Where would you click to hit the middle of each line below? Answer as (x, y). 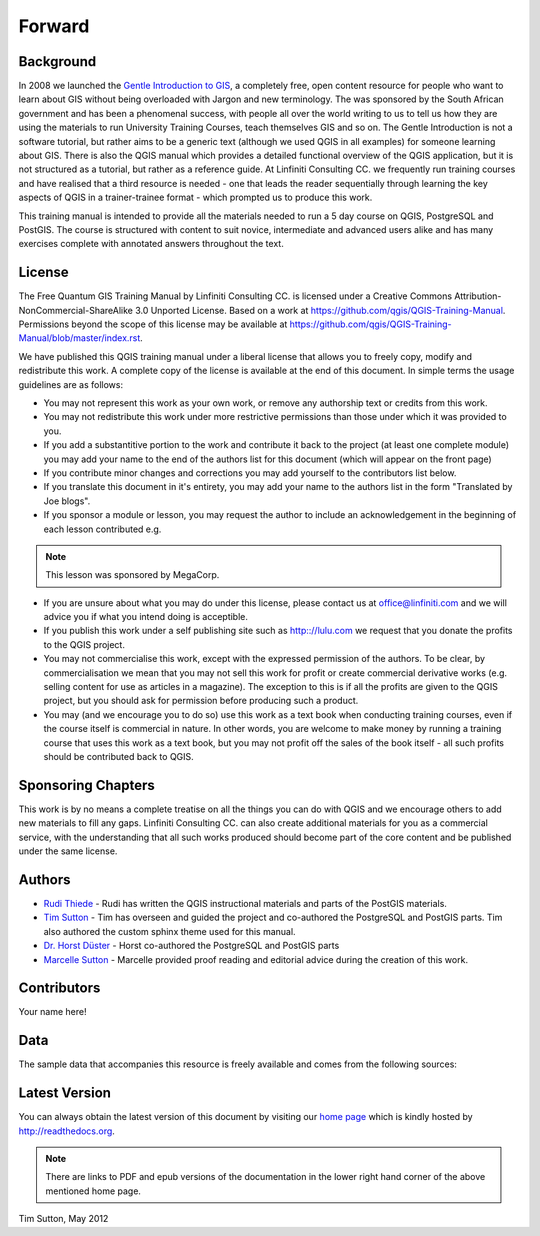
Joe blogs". (67, 501)
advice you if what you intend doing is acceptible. (146, 617)
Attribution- (478, 296)
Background (57, 61)
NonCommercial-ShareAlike (76, 310)
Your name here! (52, 1012)
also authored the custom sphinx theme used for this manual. (169, 931)
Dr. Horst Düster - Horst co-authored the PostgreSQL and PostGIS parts (191, 946)
